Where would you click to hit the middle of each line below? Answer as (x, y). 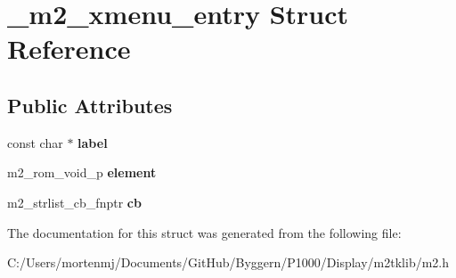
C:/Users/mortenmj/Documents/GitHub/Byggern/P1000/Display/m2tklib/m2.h (228, 262)
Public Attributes (90, 105)
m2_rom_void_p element (82, 172)
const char (35, 142)
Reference (69, 49)
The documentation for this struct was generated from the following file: (204, 232)
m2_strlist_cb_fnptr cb (74, 202)
